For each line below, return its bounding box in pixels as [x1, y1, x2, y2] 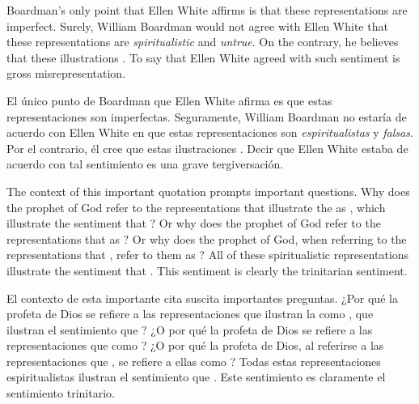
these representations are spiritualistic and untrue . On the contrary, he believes [6, 33, 399, 50]
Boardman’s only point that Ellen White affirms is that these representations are [6, 2, 408, 18]
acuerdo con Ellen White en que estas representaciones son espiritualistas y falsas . [6, 124, 413, 141]
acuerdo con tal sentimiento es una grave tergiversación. [6, 155, 284, 172]
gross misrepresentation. [6, 65, 126, 82]
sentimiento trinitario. [6, 385, 115, 402]
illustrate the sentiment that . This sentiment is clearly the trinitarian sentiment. [6, 262, 408, 279]
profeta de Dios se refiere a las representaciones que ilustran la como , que [6, 305, 374, 322]
